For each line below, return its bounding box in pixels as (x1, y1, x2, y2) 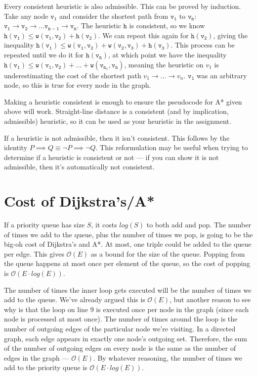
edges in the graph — (4, 352, 69, 363)
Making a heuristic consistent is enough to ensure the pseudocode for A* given (4, 96, 242, 107)
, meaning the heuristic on (124, 59, 204, 69)
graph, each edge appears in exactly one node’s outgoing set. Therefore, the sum (4, 333, 247, 343)
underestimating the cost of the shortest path (4, 70, 141, 80)
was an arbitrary (196, 70, 247, 80)
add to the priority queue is (4, 362, 87, 373)
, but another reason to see (169, 294, 251, 305)
